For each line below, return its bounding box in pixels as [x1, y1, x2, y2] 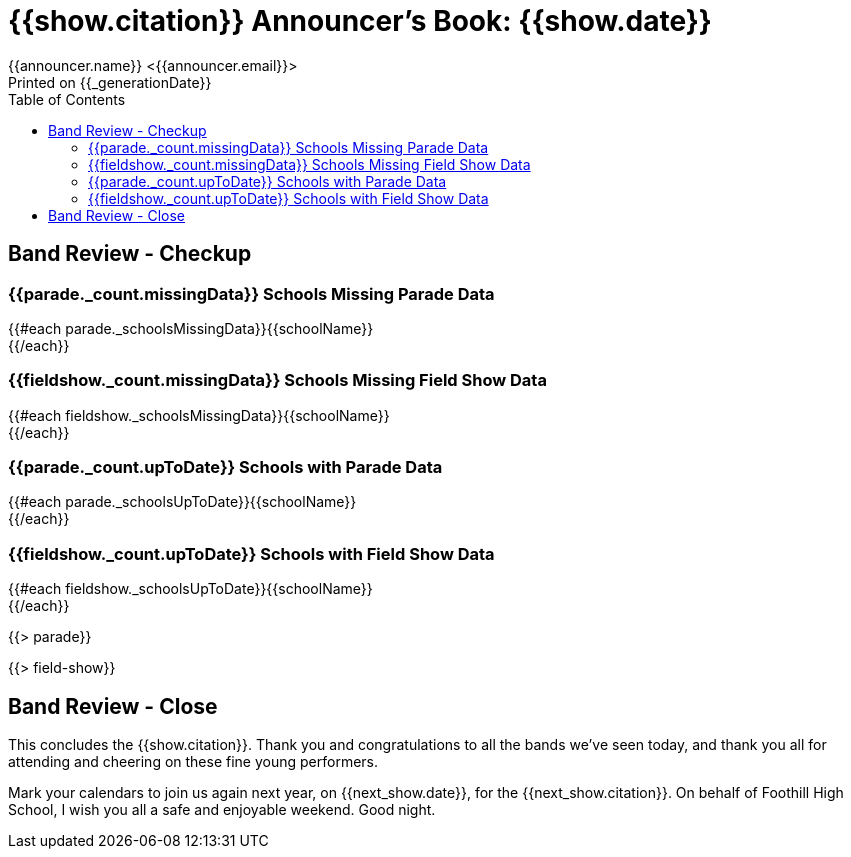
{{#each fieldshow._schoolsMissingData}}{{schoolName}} [8, 406, 390, 424]
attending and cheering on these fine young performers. [8, 753, 379, 771]
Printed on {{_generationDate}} [8, 73, 212, 91]
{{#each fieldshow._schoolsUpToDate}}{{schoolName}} [8, 580, 373, 598]
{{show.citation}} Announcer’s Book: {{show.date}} [8, 4, 712, 38]
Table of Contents [8, 90, 126, 108]
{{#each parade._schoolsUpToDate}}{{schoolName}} [8, 493, 357, 511]
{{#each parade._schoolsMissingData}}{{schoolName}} [8, 319, 374, 337]
